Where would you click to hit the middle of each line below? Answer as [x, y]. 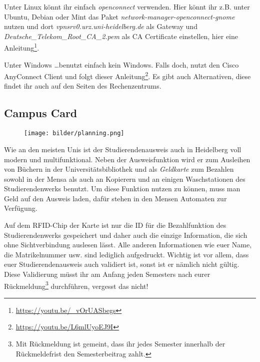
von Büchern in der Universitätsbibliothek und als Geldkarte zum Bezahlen [119, 169]
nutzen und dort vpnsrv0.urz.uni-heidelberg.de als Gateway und [101, 26]
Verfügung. [21, 208]
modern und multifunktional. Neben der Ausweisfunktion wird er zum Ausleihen [127, 159]
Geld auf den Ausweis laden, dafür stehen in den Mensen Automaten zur [115, 198]
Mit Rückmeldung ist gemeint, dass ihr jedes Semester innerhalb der [120, 344]
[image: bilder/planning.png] [74, 133]
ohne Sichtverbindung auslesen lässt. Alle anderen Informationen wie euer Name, [128, 245]
